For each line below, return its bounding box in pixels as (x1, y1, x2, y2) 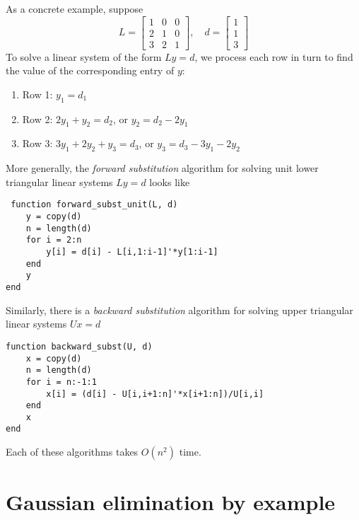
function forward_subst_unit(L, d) (11, 200, 178, 210)
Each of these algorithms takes (6, 444, 139, 459)
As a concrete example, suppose (6, 1, 143, 16)
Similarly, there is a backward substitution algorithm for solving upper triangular (6, 302, 353, 317)
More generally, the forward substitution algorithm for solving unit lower (6, 161, 319, 175)
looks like (149, 174, 190, 189)
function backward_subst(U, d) (6, 341, 153, 352)
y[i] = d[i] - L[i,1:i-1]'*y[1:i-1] (46, 247, 218, 258)
